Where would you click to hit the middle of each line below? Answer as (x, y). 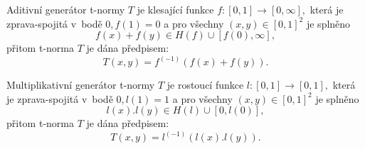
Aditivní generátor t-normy (66, 9)
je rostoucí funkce (205, 85)
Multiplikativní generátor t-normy (81, 85)
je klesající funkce (175, 9)
